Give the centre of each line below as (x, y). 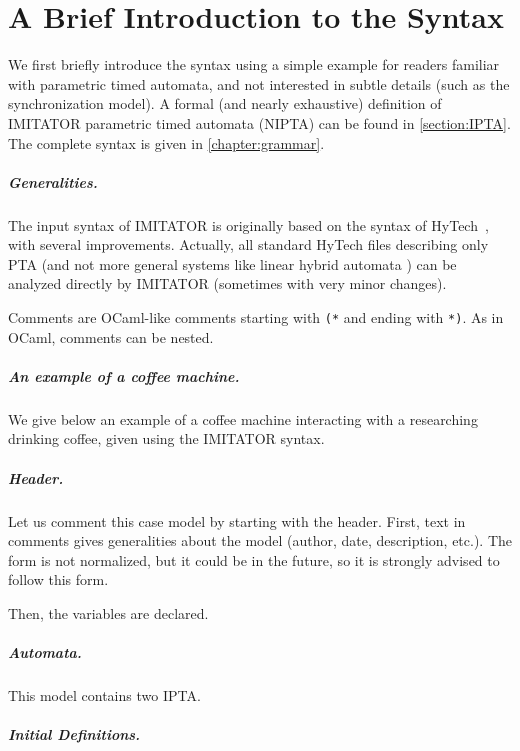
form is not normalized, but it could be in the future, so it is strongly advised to (254, 559)
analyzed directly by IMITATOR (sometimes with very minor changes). (227, 283)
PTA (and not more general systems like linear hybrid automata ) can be (232, 263)
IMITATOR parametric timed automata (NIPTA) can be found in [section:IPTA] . (259, 122)
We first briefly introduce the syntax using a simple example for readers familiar (254, 64)
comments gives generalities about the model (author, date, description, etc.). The (260, 540)
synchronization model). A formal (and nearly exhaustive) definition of (225, 103)
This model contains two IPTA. (104, 695)
